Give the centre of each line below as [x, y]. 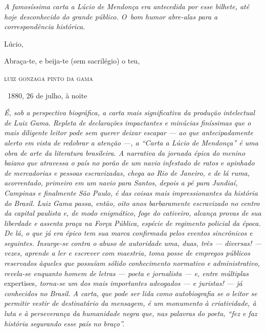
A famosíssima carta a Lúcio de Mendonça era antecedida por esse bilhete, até [127, 6]
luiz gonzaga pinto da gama [49, 78]
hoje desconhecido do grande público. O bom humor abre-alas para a [111, 16]
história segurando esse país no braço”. [64, 323]
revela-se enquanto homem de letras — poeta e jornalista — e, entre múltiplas [127, 273]
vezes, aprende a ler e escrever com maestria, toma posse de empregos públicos [127, 253]
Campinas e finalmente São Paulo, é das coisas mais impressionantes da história [131, 192]
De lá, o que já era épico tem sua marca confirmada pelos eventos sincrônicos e [128, 233]
